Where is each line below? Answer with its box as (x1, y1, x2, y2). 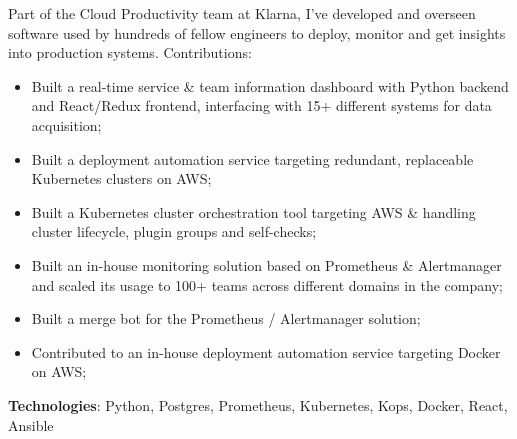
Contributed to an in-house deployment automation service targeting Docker (31, 341, 501, 362)
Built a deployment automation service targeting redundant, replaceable (31, 148, 474, 169)
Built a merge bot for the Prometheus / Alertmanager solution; (31, 308, 421, 329)
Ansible (8, 414, 54, 435)
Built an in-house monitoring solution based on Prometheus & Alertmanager (31, 254, 502, 275)
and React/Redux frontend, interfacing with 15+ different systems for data (31, 95, 492, 116)
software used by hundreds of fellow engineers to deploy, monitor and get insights (8, 22, 506, 43)
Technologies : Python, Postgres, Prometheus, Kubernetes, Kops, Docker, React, (8, 394, 508, 415)
